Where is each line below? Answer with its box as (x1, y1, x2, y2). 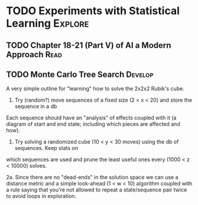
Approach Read (6, 49, 62, 60)
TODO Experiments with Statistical (6, 4, 180, 18)
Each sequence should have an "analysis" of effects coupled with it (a (6, 114, 177, 122)
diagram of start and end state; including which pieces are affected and (6, 121, 180, 128)
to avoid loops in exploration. (6, 193, 77, 200)
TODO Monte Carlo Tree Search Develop (6, 69, 154, 79)
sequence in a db (14, 103, 57, 110)
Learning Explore (6, 17, 89, 30)
